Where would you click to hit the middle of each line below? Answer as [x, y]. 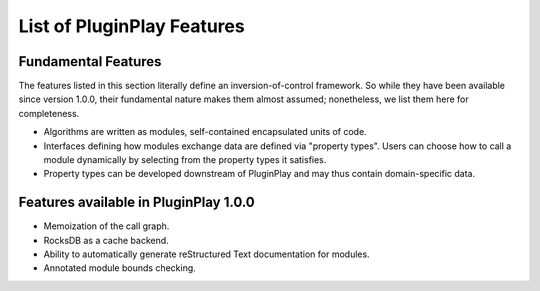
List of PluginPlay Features [131, 26]
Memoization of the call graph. [106, 226]
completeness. [49, 113]
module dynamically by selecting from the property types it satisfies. [185, 160]
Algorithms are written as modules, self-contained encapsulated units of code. [205, 132]
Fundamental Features [90, 61]
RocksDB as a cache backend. [106, 240]
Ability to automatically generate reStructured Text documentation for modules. [206, 254]
